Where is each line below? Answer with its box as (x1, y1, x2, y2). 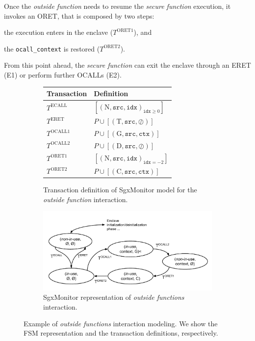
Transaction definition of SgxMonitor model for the (43, 184, 197, 195)
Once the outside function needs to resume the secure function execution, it (4, 1, 231, 11)
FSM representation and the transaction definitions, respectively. (24, 328, 218, 338)
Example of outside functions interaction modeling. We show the (24, 318, 218, 328)
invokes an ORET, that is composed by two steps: (4, 10, 154, 21)
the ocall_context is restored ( (4, 43, 100, 53)
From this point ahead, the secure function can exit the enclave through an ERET (4, 60, 251, 70)
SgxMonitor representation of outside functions (43, 292, 184, 302)
